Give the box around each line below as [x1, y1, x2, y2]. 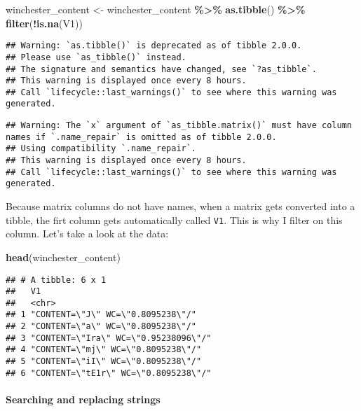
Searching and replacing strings [6, 392, 161, 406]
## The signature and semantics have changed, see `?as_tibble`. [6, 64, 317, 74]
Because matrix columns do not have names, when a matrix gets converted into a [6, 199, 355, 214]
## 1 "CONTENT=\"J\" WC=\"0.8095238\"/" [6, 309, 197, 320]
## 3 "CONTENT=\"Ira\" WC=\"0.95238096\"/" [6, 333, 212, 343]
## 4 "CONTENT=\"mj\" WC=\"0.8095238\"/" [6, 344, 202, 355]
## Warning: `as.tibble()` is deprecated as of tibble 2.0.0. [6, 41, 302, 51]
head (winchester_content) [6, 249, 121, 264]
